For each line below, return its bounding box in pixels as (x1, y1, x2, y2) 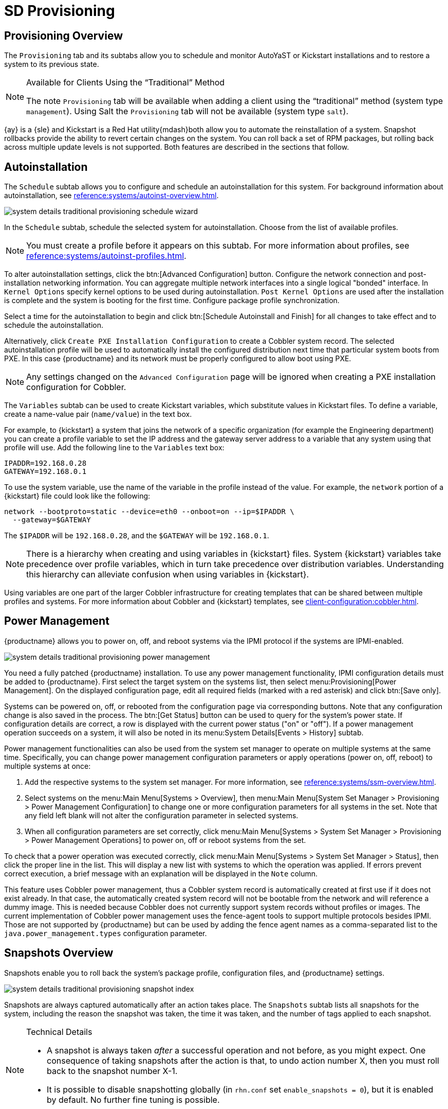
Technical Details (26, 1026, 92, 1037)
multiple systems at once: (4, 761, 91, 770)
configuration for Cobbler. (26, 382, 126, 393)
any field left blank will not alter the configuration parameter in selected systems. (25, 811, 298, 820)
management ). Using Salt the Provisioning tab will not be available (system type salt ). (26, 106, 348, 117)
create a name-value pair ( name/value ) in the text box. (4, 410, 192, 419)
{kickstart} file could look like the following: (4, 491, 151, 501)
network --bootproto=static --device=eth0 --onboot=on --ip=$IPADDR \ (4, 507, 294, 516)
